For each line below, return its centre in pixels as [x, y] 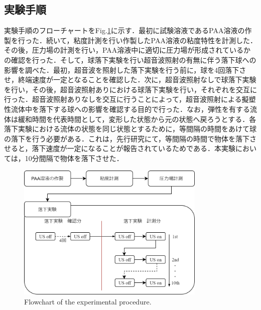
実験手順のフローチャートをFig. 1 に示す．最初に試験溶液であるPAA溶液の [124, 30]
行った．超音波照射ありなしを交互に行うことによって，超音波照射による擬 [126, 99]
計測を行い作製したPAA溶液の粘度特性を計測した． [172, 40]
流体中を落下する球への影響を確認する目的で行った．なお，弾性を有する [130, 109]
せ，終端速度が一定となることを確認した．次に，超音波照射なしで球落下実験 [130, 80]
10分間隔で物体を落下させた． [74, 158]
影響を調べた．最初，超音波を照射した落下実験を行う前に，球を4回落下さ [125, 69]
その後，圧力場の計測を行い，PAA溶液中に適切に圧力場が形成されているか [127, 50]
